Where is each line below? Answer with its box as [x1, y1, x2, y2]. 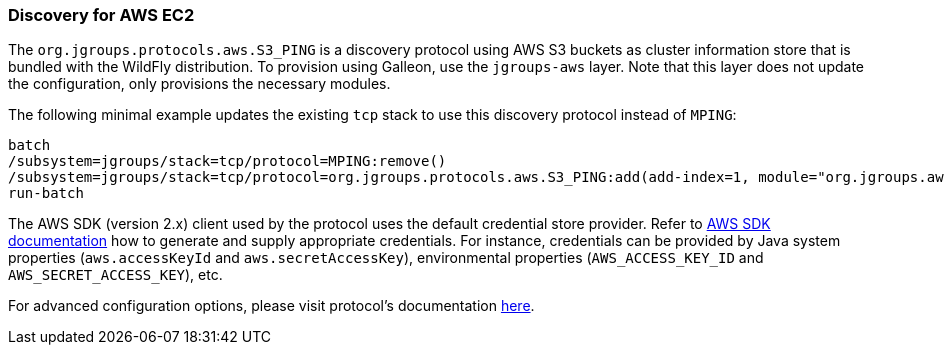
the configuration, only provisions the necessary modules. [8, 75, 391, 93]
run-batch [8, 185, 84, 202]
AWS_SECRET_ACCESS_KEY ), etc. [8, 266, 223, 284]
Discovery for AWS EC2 [8, 5, 195, 25]
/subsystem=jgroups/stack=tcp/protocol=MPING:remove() [8, 153, 447, 170]
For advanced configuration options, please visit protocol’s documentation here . [8, 297, 535, 315]
